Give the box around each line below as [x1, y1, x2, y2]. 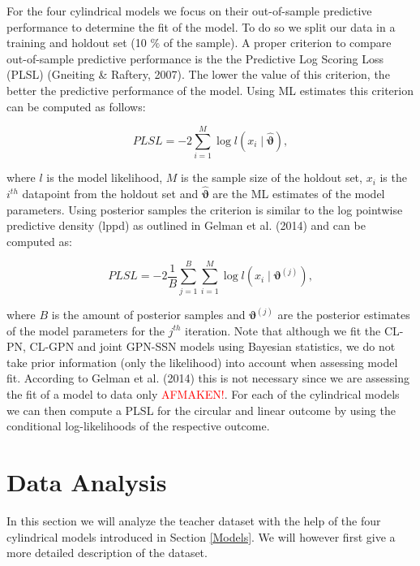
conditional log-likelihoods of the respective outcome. [6, 417, 270, 434]
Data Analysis [6, 464, 167, 498]
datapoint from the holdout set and [22, 185, 199, 202]
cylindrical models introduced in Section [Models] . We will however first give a [6, 528, 396, 545]
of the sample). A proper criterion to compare [163, 34, 392, 51]
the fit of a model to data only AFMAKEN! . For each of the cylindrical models [6, 386, 400, 402]
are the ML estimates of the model [212, 185, 385, 202]
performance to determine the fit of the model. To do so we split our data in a [6, 18, 396, 35]
